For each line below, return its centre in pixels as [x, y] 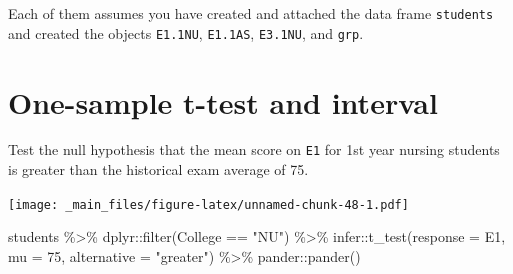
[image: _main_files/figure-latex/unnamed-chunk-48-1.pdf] [208, 204]
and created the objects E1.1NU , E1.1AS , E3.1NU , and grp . [186, 32]
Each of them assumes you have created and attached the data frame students [251, 13]
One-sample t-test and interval [223, 101]
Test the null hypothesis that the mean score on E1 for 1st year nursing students [254, 149]
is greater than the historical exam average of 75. [158, 169]
